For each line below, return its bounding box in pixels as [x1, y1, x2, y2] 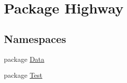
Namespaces [4, 31, 66, 46]
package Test [4, 70, 43, 80]
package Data [4, 54, 45, 64]
